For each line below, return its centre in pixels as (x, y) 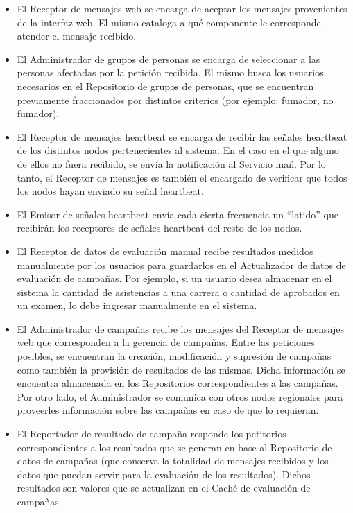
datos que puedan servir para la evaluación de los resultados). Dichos (164, 474)
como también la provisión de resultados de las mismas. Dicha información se (181, 369)
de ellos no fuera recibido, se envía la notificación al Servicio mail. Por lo (171, 163)
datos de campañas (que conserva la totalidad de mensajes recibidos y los (173, 461)
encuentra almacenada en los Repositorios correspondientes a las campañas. (178, 383)
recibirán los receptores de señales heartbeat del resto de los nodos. (160, 228)
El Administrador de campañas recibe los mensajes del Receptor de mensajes (180, 328)
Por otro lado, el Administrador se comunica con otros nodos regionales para (180, 396)
